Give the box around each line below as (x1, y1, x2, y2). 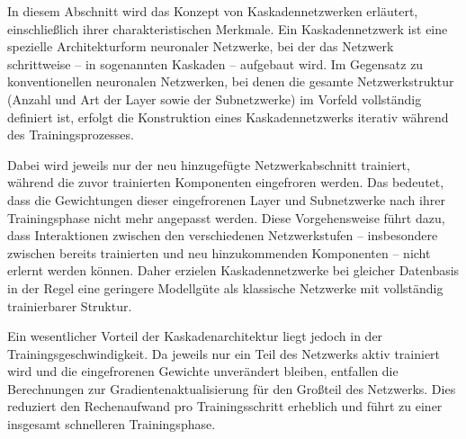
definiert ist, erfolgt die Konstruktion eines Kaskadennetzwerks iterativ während (7, 107, 449, 126)
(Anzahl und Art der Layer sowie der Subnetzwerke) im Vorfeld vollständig (7, 89, 422, 108)
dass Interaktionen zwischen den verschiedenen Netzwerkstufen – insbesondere (7, 226, 438, 245)
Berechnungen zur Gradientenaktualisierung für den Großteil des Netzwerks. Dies (7, 379, 456, 398)
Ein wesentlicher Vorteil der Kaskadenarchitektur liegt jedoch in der (7, 327, 383, 345)
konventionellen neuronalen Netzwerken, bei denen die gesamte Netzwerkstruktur (7, 72, 454, 91)
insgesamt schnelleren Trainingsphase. (7, 415, 216, 434)
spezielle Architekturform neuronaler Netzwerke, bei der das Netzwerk (7, 37, 394, 56)
